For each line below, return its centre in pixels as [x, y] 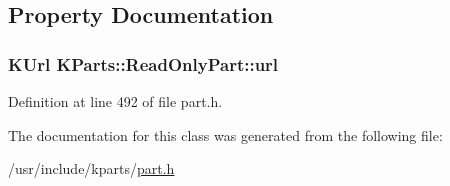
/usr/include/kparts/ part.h [91, 168]
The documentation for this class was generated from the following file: [225, 134]
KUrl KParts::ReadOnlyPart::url [143, 63]
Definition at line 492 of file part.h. [115, 101]
